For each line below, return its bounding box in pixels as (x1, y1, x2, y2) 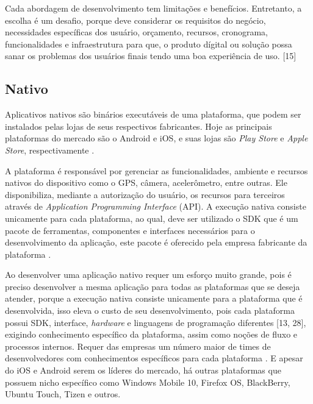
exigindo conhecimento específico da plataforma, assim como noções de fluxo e (5, 328, 298, 341)
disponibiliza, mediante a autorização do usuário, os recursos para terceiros (5, 188, 285, 200)
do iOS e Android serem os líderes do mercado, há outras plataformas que (5, 364, 281, 377)
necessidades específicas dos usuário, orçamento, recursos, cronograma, (5, 26, 268, 38)
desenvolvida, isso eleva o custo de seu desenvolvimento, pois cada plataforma (5, 304, 295, 317)
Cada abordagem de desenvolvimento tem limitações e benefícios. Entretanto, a (5, 2, 302, 14)
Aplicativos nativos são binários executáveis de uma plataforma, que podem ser (5, 108, 301, 121)
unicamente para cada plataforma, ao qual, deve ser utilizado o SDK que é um (5, 211, 298, 224)
